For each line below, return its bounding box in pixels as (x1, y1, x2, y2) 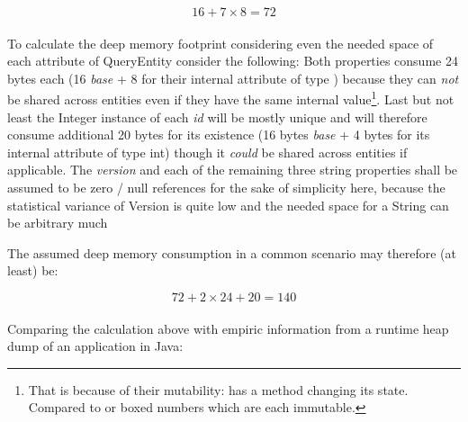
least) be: (7, 261, 58, 280)
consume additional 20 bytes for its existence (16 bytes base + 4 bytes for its (7, 125, 430, 144)
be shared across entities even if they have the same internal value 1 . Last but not (7, 87, 454, 109)
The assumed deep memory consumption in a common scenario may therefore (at (7, 243, 456, 262)
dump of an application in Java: (7, 337, 184, 355)
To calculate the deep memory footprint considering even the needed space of (7, 33, 434, 52)
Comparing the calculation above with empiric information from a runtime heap (7, 319, 449, 337)
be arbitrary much (7, 213, 108, 232)
